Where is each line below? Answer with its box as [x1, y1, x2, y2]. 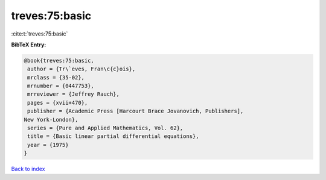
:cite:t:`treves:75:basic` [11, 30, 68, 37]
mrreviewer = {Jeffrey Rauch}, [27, 91, 120, 98]
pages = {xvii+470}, [27, 99, 88, 106]
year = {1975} [27, 141, 69, 148]
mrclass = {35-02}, [27, 74, 85, 81]
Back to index [11, 166, 45, 173]
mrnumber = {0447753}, [27, 82, 95, 90]
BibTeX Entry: [11, 41, 46, 48]
